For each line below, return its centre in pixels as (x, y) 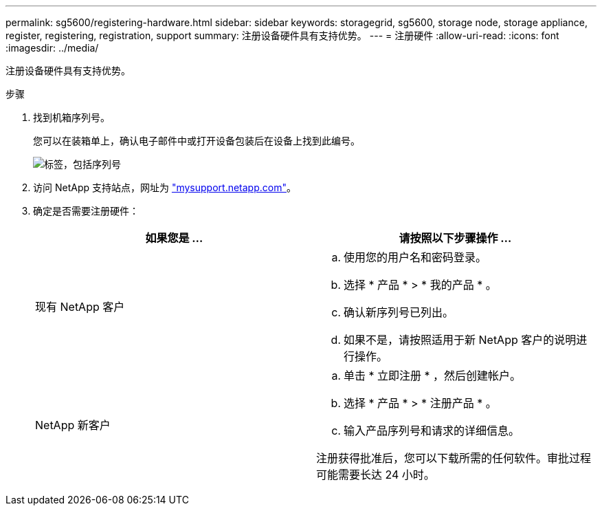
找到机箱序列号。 (71, 117)
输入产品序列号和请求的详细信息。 (432, 431)
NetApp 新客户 (73, 425)
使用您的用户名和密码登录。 (415, 257)
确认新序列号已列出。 (399, 312)
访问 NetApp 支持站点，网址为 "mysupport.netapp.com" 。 (165, 187)
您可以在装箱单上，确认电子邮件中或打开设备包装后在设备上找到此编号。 (197, 141)
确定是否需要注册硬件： (86, 211)
